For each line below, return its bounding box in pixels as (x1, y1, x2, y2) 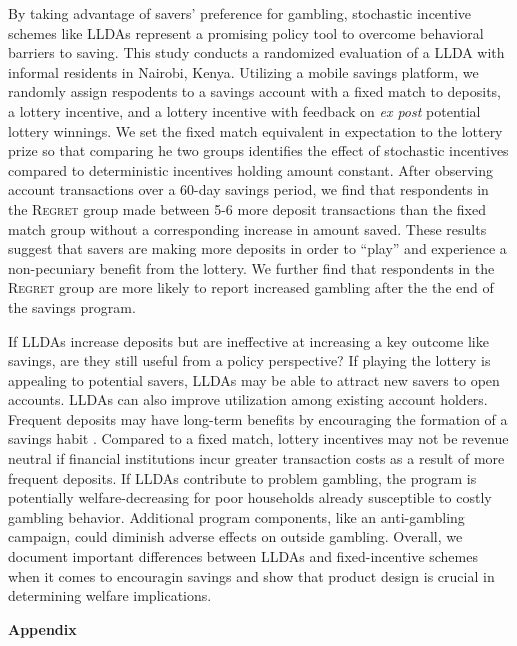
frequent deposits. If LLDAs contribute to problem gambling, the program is (8, 467, 477, 488)
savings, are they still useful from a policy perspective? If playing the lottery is (8, 350, 491, 371)
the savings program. (8, 296, 136, 317)
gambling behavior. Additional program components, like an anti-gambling (8, 506, 465, 527)
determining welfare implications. (8, 585, 212, 606)
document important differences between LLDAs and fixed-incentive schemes (8, 546, 478, 567)
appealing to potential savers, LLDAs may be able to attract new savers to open (8, 369, 500, 390)
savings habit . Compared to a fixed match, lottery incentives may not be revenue (8, 428, 509, 449)
